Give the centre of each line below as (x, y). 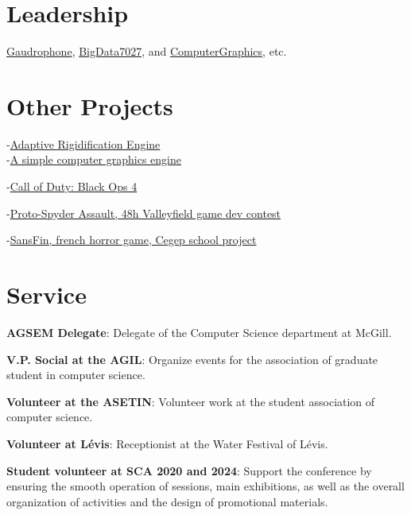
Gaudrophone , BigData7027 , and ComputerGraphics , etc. (147, 51)
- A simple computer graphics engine (94, 159)
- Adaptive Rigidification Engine (83, 143)
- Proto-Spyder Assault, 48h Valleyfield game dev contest (144, 213)
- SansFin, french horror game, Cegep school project (132, 240)
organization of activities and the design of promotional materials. (167, 501)
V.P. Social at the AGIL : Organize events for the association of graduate (192, 359)
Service (47, 294)
